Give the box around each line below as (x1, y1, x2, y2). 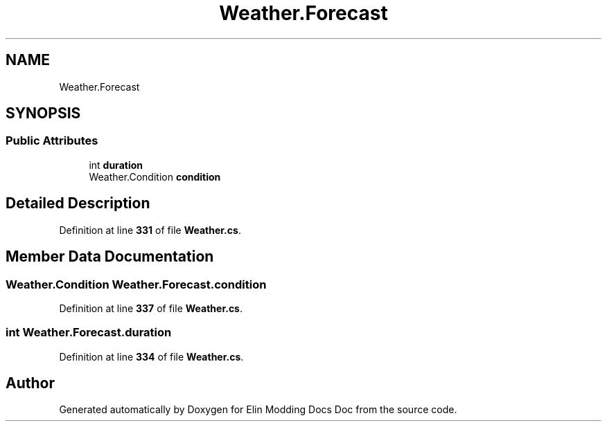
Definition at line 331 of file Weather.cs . (59, 224, 241, 236)
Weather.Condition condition (89, 170, 221, 183)
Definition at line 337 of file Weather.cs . (59, 302, 243, 314)
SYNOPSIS (6, 105, 81, 122)
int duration (89, 158, 143, 171)
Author (6, 374, 55, 392)
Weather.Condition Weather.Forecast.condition (6, 277, 267, 291)
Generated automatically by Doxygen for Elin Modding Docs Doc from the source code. (59, 403, 457, 416)
